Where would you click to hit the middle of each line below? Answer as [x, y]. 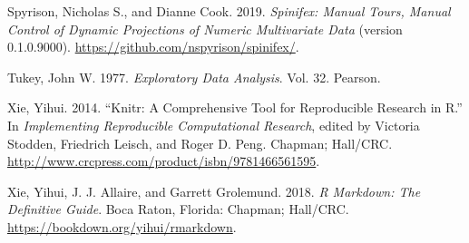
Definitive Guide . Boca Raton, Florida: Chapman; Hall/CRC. [178, 209]
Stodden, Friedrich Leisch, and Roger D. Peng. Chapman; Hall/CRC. [200, 143]
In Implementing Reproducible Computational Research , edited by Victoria [214, 125]
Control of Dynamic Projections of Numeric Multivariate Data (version [205, 29]
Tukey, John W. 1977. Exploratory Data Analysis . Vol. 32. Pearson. [194, 77]
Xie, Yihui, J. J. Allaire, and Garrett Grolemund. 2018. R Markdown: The [214, 191]
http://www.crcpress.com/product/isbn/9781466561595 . [164, 161]
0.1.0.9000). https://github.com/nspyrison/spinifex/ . [153, 47]
